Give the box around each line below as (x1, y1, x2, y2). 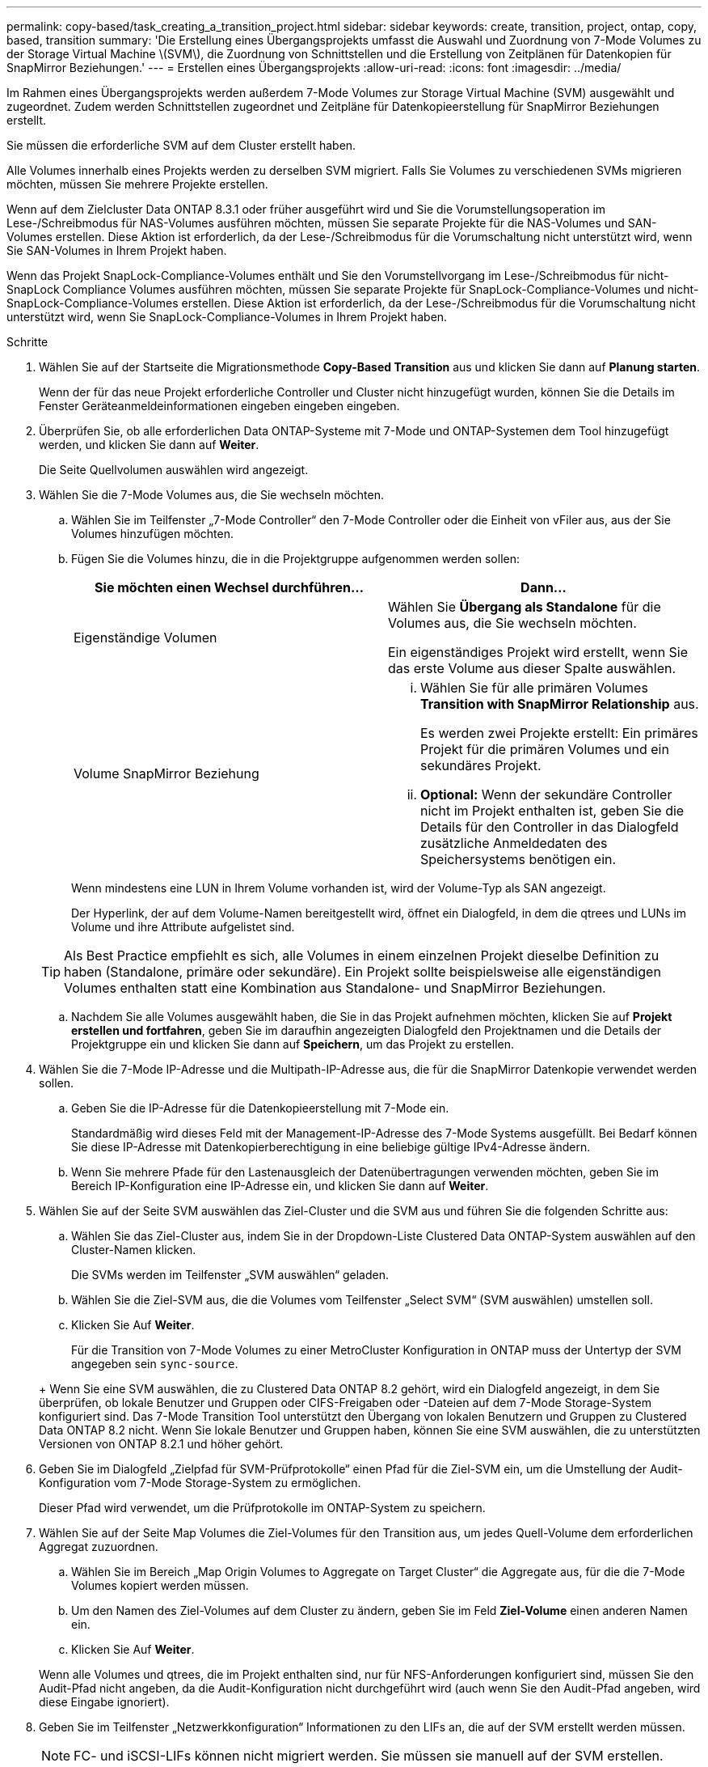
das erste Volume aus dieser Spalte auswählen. (388, 660, 676, 676)
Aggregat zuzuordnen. (39, 1540, 158, 1553)
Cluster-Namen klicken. (71, 1243, 196, 1256)
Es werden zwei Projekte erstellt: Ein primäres (420, 725, 698, 741)
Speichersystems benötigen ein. (420, 851, 617, 867)
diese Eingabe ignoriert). (39, 1695, 170, 1709)
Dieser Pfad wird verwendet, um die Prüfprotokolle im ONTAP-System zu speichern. (39, 1501, 486, 1515)
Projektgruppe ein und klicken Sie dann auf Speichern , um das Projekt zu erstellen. (71, 1037, 515, 1051)
